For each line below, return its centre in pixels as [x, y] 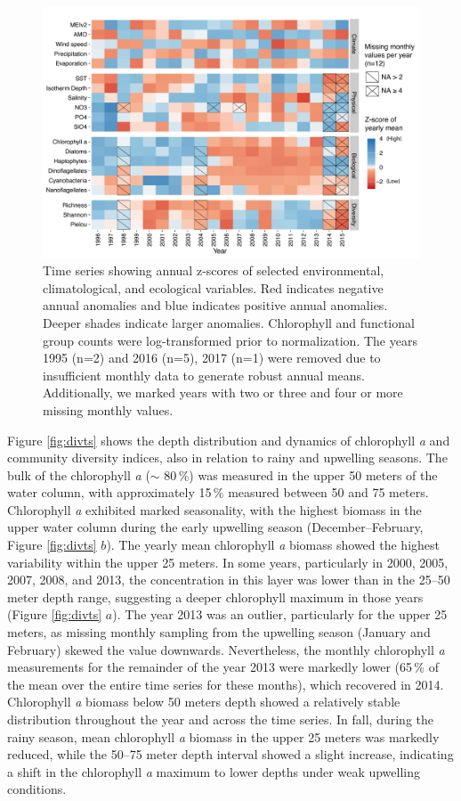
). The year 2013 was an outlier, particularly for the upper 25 [280, 614]
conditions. [37, 789]
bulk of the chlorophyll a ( [79, 474]
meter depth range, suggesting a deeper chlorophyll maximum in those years [215, 597]
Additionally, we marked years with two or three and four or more [223, 392]
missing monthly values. [108, 409]
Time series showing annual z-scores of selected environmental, [214, 270]
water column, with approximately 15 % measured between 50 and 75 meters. [218, 492]
